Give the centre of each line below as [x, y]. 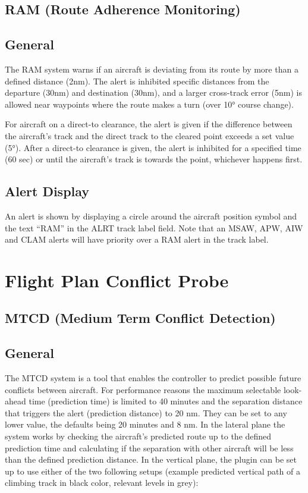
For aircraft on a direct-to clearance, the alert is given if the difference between [149, 124]
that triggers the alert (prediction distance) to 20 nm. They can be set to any [146, 412]
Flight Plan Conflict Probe [117, 280]
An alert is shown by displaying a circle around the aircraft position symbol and [151, 216]
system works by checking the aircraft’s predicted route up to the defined [138, 436]
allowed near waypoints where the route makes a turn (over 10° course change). [149, 104]
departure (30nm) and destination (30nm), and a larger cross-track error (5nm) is [154, 92]
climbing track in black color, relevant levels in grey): [102, 483]
